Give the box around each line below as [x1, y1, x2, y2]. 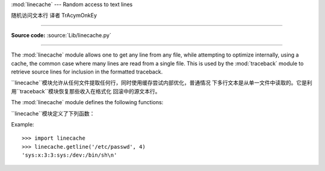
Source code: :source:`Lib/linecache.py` [11, 31, 111, 39]
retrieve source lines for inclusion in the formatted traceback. [11, 68, 163, 75]
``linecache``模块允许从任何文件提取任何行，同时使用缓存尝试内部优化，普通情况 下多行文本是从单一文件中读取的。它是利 [11, 79, 312, 87]
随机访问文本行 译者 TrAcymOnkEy [11, 12, 97, 19]
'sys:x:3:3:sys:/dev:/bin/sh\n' [22, 152, 117, 159]
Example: [11, 120, 34, 128]
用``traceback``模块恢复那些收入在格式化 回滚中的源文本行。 [11, 87, 161, 95]
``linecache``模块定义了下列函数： [11, 110, 95, 117]
